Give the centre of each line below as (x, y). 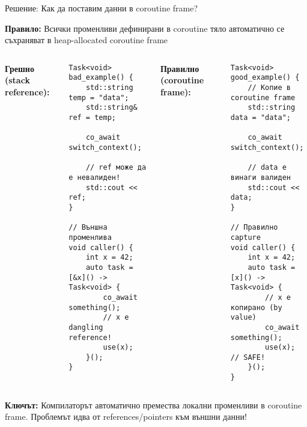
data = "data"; (261, 118)
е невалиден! (95, 178)
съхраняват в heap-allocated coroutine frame (87, 40)
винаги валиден (261, 178)
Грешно (20, 68)
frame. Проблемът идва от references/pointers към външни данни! (126, 417)
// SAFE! (248, 357)
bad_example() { (101, 78)
